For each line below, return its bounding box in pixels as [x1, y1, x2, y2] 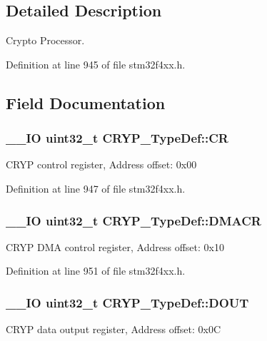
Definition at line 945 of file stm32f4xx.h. [6, 56, 186, 71]
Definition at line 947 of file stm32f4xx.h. [6, 180, 186, 195]
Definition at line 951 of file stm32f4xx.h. [6, 263, 186, 278]
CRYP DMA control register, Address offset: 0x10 [6, 239, 224, 254]
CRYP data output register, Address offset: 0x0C [6, 322, 221, 337]
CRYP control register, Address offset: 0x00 [6, 157, 197, 172]
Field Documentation [6, 91, 166, 113]
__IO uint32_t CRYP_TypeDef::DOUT [6, 293, 249, 311]
